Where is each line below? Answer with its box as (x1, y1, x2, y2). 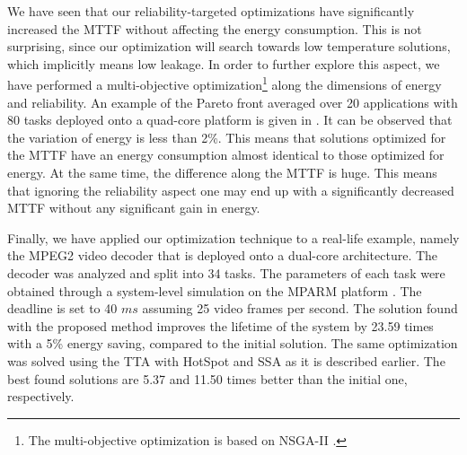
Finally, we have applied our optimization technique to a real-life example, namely (7, 228, 460, 247)
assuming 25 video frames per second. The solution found (142, 299, 458, 318)
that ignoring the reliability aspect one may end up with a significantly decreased (7, 180, 454, 199)
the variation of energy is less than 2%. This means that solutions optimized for (7, 127, 446, 146)
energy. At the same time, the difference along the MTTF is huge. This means (7, 163, 437, 181)
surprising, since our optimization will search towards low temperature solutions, (7, 37, 451, 56)
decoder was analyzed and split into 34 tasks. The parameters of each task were (7, 263, 445, 282)
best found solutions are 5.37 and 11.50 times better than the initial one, (7, 369, 408, 388)
